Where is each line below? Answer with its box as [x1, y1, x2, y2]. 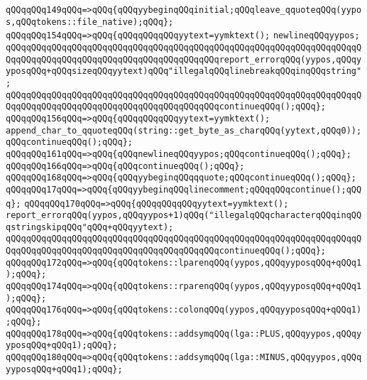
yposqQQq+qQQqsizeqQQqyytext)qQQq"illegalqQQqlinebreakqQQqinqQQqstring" [6, 66, 362, 77]
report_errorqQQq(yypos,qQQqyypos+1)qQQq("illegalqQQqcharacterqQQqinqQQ [6, 210, 362, 221]
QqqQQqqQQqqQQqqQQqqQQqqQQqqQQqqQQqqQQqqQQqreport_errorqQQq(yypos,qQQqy [6, 54, 362, 65]
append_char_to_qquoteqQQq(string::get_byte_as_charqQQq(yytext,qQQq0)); [6, 125, 362, 136]
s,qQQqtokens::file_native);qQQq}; [6, 16, 174, 27]
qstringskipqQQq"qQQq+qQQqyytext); [6, 222, 174, 232]
